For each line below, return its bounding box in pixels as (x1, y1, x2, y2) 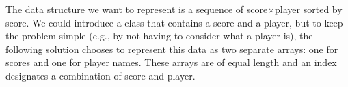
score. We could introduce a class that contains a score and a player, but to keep (5, 15, 343, 29)
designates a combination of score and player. (5, 68, 196, 82)
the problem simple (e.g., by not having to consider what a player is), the (5, 29, 313, 43)
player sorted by (275, 2, 343, 16)
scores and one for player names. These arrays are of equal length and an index (5, 55, 337, 69)
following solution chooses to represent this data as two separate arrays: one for (5, 41, 338, 56)
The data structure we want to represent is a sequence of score (5, 2, 268, 16)
